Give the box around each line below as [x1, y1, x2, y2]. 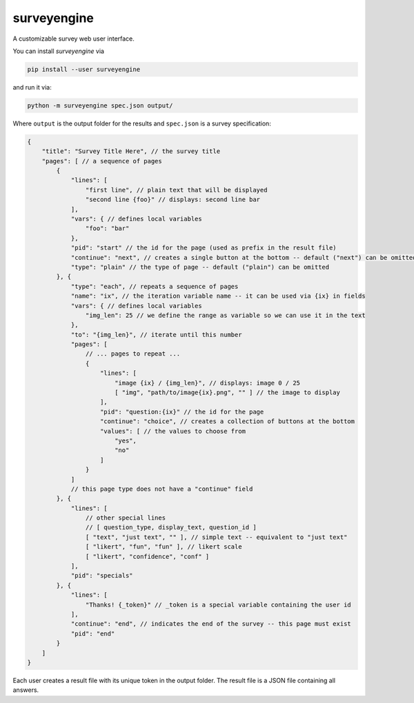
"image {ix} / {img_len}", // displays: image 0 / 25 [114, 379, 300, 387]
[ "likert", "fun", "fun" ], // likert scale [85, 543, 242, 551]
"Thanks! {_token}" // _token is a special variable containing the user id [85, 600, 351, 609]
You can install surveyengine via [12, 47, 105, 55]
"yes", [114, 436, 137, 445]
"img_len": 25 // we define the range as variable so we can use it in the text [85, 311, 366, 319]
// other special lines [85, 514, 166, 522]
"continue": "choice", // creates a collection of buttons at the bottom [100, 418, 355, 425]
